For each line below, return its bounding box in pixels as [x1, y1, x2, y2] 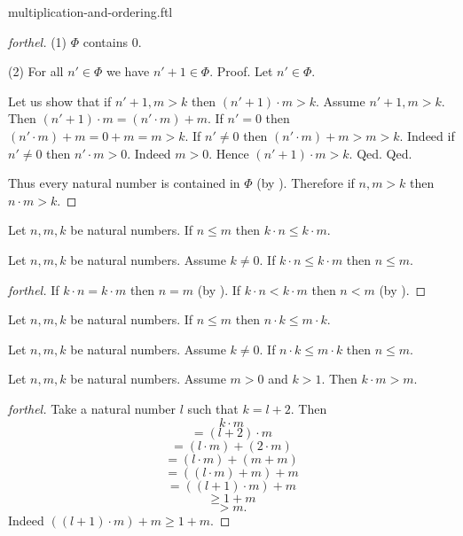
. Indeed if [399, 126, 455, 144]
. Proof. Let [209, 62, 273, 81]
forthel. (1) [8, 32, 67, 50]
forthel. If [8, 280, 59, 299]
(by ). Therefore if [256, 174, 355, 192]
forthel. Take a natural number [8, 399, 177, 417]
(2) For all [8, 62, 64, 81]
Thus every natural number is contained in [8, 174, 240, 192]
